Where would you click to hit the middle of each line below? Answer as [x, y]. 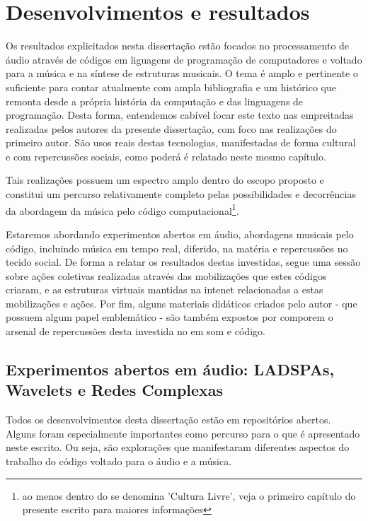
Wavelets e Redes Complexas [115, 390]
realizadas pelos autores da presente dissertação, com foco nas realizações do [171, 128]
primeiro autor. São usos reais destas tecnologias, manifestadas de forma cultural [181, 142]
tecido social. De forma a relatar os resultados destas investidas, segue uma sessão [183, 262]
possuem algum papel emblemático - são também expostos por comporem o [169, 317]
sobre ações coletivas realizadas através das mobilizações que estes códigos [166, 275]
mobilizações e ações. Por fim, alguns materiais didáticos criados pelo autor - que [182, 303]
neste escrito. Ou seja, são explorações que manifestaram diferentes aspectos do [178, 447]
